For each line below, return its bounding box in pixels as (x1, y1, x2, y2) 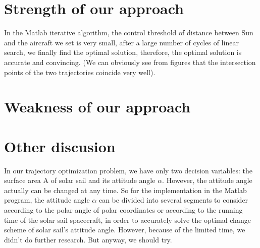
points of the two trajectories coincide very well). (4, 67, 155, 77)
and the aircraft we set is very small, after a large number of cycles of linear (4, 37, 239, 47)
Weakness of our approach (4, 96, 191, 117)
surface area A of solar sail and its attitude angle (4, 175, 155, 185)
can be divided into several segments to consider (98, 195, 248, 205)
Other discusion (4, 136, 116, 156)
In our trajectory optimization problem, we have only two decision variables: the (4, 165, 252, 175)
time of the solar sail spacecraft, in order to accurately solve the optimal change (4, 214, 251, 225)
